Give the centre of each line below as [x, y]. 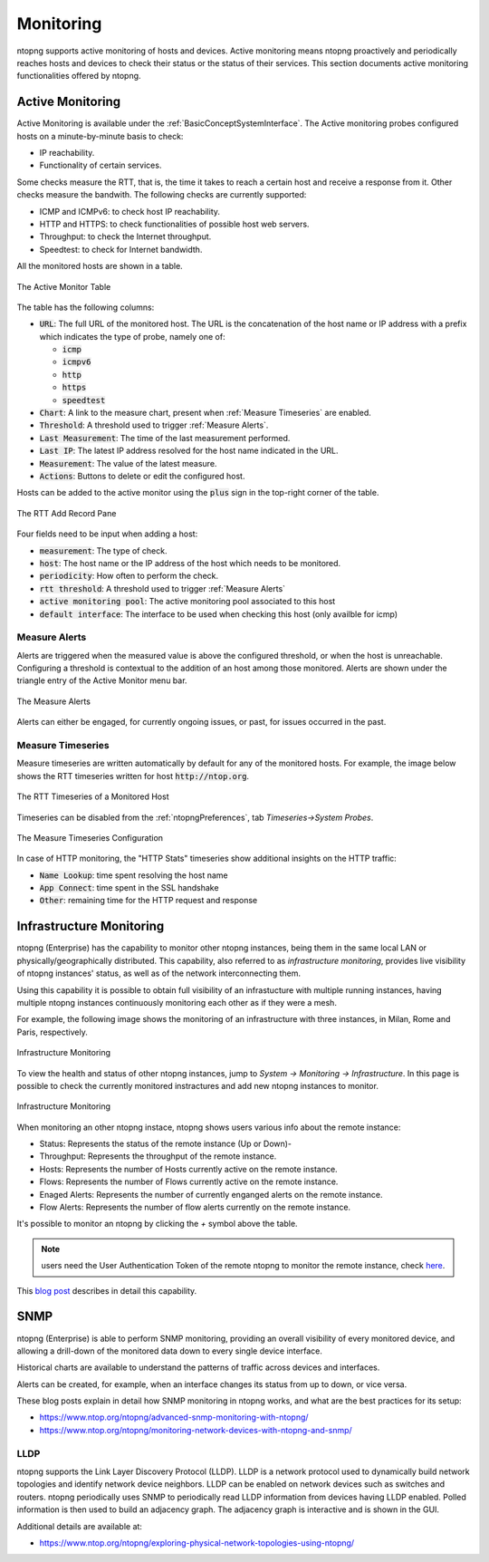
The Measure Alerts [53, 701]
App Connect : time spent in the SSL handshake [129, 888]
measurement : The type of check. [103, 550]
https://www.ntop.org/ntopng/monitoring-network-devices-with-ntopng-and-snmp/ [196, 1430]
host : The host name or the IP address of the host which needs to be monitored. [190, 563]
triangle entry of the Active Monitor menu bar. [102, 680]
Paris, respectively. [52, 1032]
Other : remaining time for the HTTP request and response [149, 901]
